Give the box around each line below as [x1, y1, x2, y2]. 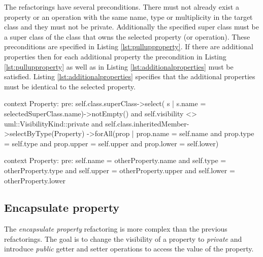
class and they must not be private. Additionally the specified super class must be [4, 21, 259, 32]
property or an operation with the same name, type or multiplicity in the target [4, 11, 253, 22]
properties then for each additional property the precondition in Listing [4, 51, 226, 61]
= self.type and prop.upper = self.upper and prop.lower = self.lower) [4, 138, 219, 148]
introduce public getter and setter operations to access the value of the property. [4, 243, 254, 254]
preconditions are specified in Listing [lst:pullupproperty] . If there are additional [4, 41, 253, 52]
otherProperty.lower [4, 175, 65, 185]
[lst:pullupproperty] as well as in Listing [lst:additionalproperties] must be [4, 61, 234, 72]
